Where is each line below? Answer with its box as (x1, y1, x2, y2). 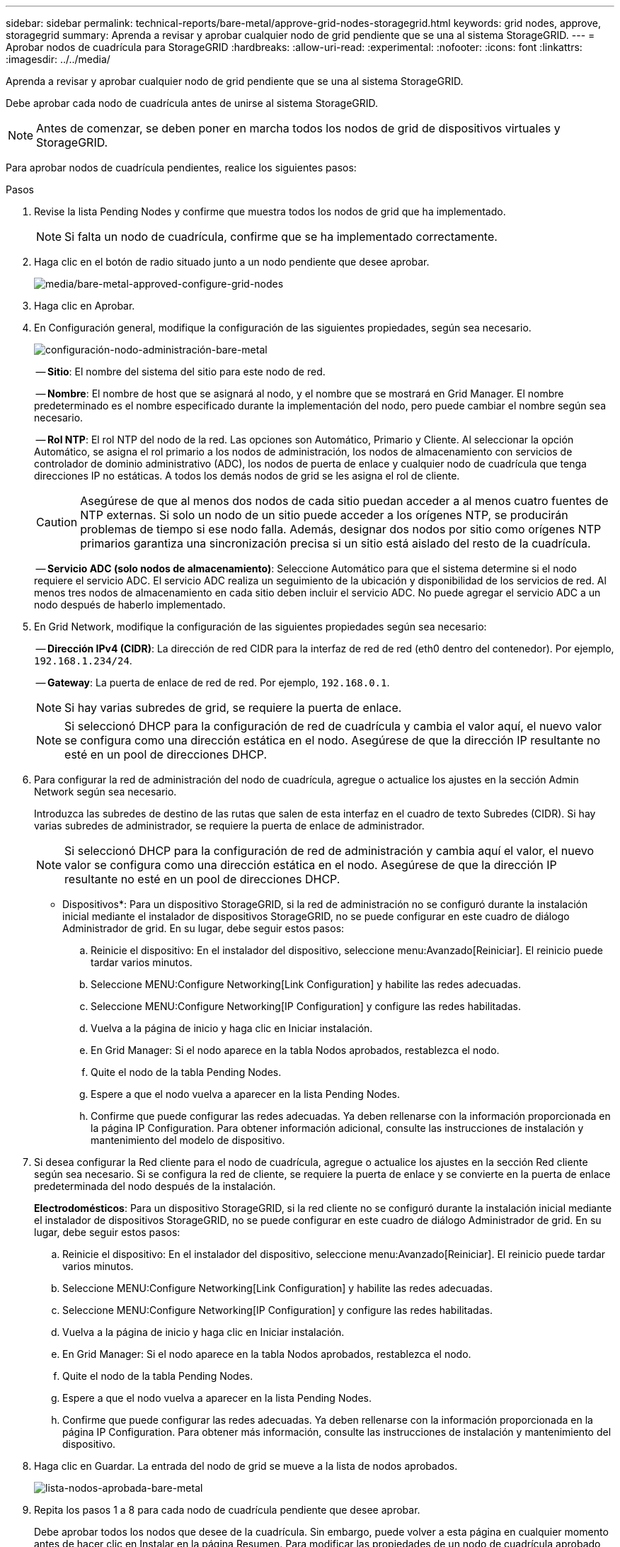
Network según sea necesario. (34, 786, 177, 798)
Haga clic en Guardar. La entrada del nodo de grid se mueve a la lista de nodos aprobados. (34, 1460, 458, 1472)
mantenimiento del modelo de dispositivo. (91, 1134, 285, 1146)
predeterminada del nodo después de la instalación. (34, 1180, 276, 1192)
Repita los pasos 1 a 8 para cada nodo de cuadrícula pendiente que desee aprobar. (34, 1504, 420, 1516)
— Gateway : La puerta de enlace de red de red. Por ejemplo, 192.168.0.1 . (35, 676, 390, 688)
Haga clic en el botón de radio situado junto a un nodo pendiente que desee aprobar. (34, 256, 430, 268)
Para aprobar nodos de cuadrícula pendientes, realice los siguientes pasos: (6, 161, 357, 174)
